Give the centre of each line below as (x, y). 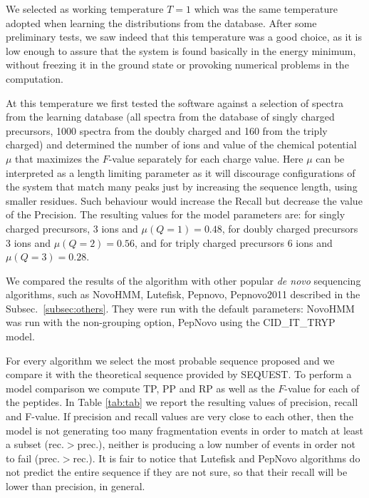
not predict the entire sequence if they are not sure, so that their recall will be (177, 472)
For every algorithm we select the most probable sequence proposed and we (170, 360)
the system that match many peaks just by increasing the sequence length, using (182, 187)
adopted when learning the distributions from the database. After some (161, 22)
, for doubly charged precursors (290, 228)
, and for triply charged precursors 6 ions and (233, 242)
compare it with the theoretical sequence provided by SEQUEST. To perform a (179, 374)
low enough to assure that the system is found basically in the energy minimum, (181, 50)
